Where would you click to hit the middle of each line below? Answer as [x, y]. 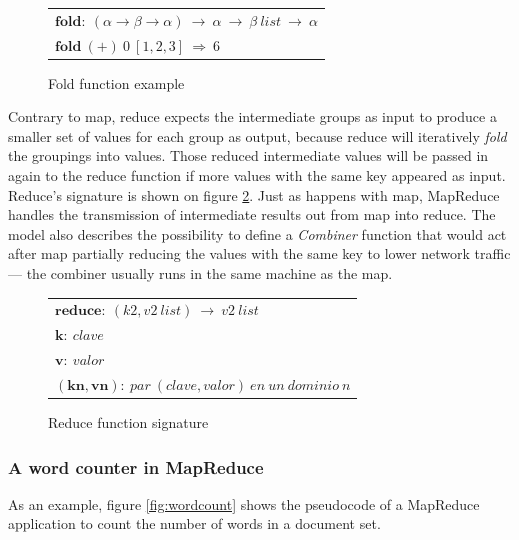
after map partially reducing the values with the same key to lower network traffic [259, 253]
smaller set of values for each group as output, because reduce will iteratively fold [257, 135]
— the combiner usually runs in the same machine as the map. [200, 273]
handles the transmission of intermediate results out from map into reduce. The [252, 214]
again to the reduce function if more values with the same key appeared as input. [257, 175]
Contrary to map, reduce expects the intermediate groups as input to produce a [252, 116]
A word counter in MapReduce [136, 466]
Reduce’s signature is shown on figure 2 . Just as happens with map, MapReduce [254, 194]
